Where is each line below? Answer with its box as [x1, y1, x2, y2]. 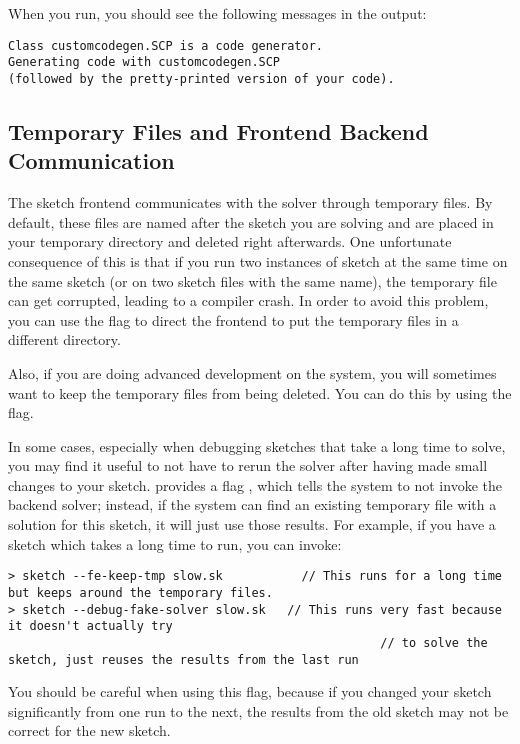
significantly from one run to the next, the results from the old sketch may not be [8, 700, 509, 721]
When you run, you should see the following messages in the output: [8, 3, 427, 23]
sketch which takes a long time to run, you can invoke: [8, 533, 342, 554]
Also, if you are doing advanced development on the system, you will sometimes [8, 362, 497, 383]
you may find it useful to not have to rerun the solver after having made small [8, 455, 488, 476]
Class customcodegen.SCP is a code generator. [8, 38, 323, 53]
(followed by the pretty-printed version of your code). [8, 71, 395, 86]
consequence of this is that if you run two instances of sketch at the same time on [8, 250, 508, 271]
